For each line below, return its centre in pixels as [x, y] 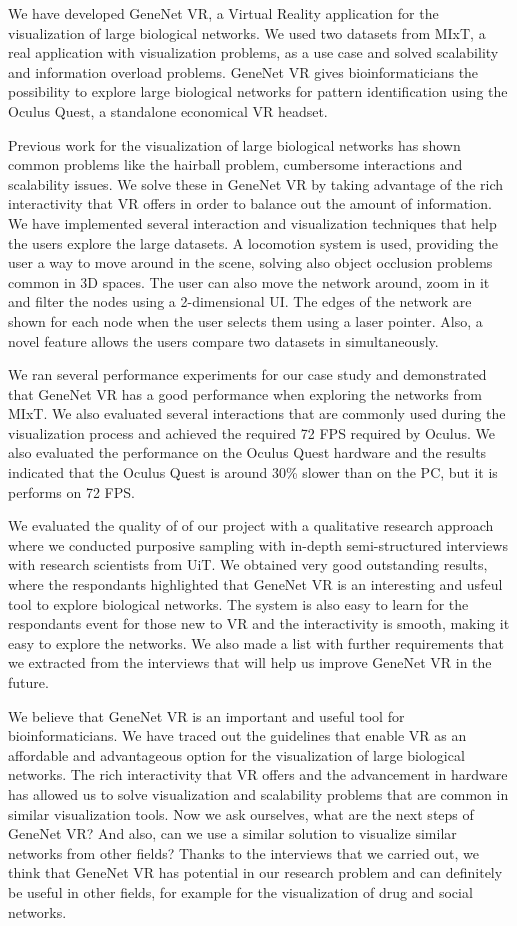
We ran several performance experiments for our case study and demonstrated [247, 374]
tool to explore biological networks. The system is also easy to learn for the [238, 603]
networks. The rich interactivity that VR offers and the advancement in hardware [258, 774]
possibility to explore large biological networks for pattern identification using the [258, 91]
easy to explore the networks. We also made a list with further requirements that [256, 642]
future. [28, 682]
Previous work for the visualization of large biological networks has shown [234, 144]
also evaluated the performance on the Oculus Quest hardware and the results [247, 452]
